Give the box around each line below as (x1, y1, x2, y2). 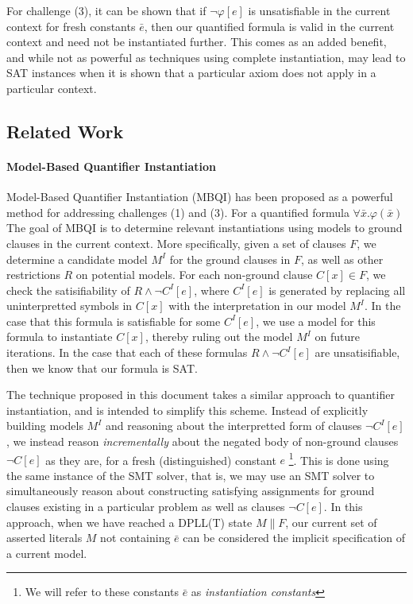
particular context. (6, 79, 97, 96)
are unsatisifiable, (315, 344, 400, 361)
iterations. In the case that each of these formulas (6, 344, 248, 361)
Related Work (6, 118, 124, 143)
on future (315, 328, 360, 345)
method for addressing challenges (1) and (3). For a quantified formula (6, 203, 349, 220)
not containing (100, 529, 171, 546)
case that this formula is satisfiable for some (6, 312, 221, 329)
